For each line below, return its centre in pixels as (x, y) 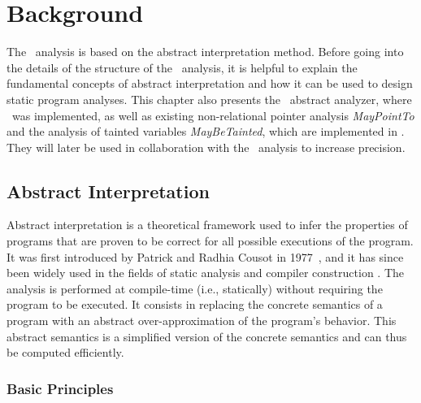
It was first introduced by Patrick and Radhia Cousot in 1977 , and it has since (205, 256)
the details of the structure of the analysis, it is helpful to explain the (182, 67)
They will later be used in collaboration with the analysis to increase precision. (206, 147)
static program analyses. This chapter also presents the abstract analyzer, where (209, 99)
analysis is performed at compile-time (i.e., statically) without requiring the (195, 288)
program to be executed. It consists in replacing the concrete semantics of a (195, 304)
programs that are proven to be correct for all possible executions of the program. (210, 241)
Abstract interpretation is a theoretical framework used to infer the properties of (207, 225)
